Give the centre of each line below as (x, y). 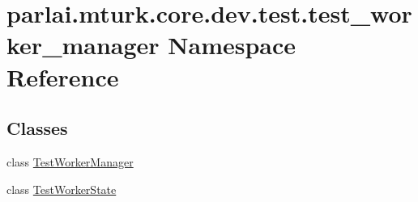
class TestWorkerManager (70, 161)
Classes (37, 128)
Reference (63, 76)
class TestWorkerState (62, 189)
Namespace (232, 45)
